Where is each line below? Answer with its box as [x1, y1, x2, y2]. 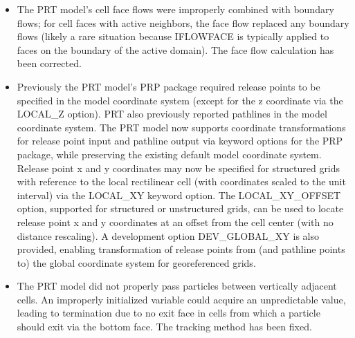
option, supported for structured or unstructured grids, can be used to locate [17, 201, 344, 216]
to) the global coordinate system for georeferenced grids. [17, 255, 256, 270]
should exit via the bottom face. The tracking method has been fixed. [17, 319, 312, 334]
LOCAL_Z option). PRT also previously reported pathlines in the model [17, 106, 327, 121]
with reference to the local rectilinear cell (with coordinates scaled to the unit [17, 174, 346, 189]
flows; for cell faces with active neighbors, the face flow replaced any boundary [17, 15, 349, 30]
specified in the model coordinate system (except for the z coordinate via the [17, 93, 343, 107]
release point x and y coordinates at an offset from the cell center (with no [17, 214, 334, 229]
